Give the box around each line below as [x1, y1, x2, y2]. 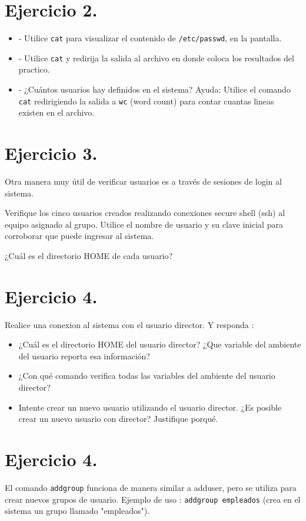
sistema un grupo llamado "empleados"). [5, 504, 150, 517]
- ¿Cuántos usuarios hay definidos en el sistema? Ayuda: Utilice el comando [18, 83, 291, 96]
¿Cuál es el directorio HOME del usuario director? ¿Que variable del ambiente [18, 338, 301, 350]
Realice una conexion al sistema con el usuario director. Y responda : [5, 318, 254, 330]
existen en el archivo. [18, 106, 95, 119]
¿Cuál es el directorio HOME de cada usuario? [5, 249, 173, 261]
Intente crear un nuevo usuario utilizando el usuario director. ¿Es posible [18, 401, 282, 413]
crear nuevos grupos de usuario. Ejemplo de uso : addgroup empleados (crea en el [5, 493, 301, 505]
